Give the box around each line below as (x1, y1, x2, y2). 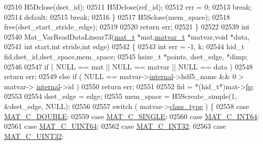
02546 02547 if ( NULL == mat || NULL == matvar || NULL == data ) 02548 (4, 61, 253, 71)
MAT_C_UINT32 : (4, 130, 64, 141)
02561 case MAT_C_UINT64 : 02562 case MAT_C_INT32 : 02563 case (4, 121, 226, 131)
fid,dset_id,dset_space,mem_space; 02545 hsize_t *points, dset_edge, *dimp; (4, 51, 248, 61)
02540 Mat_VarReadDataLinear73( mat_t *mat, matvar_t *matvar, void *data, (4, 31, 250, 42)
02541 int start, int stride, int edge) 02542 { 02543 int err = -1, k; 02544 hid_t (4, 41, 245, 52)
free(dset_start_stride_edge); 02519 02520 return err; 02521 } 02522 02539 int (4, 21, 250, 32)
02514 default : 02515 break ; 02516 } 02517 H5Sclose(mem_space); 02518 (4, 11, 231, 22)
